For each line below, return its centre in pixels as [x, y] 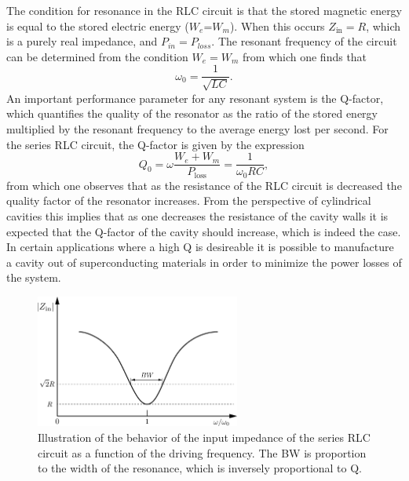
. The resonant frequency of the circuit [304, 41]
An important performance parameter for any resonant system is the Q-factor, [195, 98]
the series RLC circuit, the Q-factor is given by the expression [155, 144]
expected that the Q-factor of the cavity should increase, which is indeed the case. [204, 231]
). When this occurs [277, 26]
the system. [34, 277]
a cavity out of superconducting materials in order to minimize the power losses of [204, 262]
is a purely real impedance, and [82, 41]
